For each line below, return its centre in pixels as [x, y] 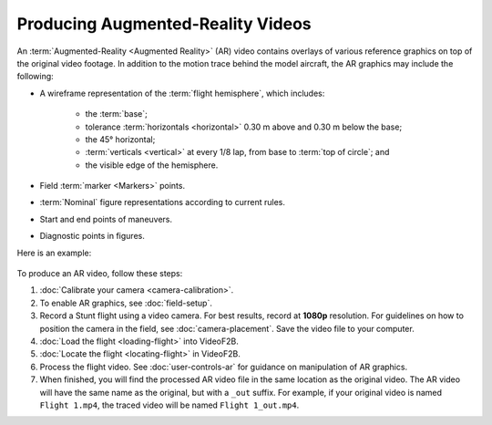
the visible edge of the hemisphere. [152, 165]
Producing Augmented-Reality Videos [164, 24]
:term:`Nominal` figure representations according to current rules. [163, 202]
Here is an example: [54, 253]
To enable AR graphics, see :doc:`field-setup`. [126, 303]
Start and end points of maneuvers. [106, 219]
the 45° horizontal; [120, 139]
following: [35, 77]
